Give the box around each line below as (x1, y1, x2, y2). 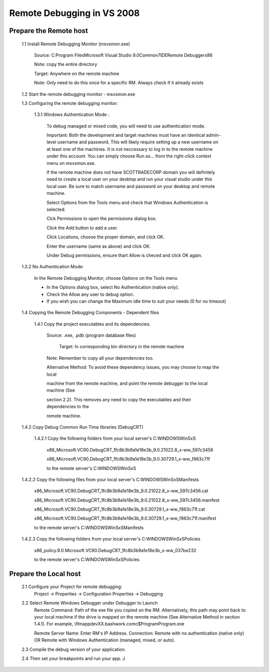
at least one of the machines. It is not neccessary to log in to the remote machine (46, 146, 213, 152)
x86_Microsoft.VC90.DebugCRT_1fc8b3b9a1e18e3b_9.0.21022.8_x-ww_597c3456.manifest (34, 497, 220, 503)
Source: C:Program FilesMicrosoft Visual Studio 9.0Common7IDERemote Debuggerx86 (34, 52, 213, 58)
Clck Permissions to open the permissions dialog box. (46, 215, 157, 222)
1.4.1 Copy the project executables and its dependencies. (34, 321, 151, 327)
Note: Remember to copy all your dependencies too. (46, 355, 154, 361)
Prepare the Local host (9, 570, 81, 578)
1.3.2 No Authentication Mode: (21, 264, 84, 270)
